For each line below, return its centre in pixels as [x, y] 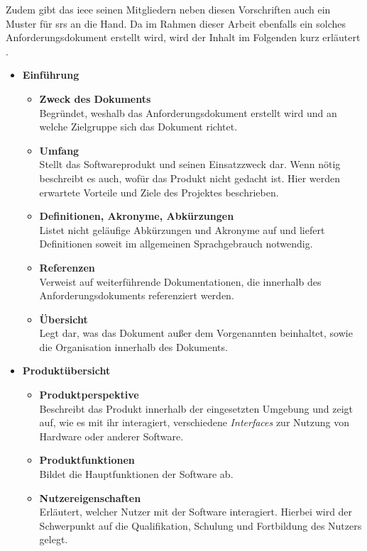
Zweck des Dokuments [95, 98]
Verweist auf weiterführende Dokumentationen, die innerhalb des [180, 281]
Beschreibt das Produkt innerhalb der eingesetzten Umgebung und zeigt [196, 408]
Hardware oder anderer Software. [111, 436]
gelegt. [54, 539]
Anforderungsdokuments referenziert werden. [137, 295]
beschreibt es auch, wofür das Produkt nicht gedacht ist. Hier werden [190, 178]
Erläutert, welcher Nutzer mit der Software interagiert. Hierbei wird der [196, 512]
